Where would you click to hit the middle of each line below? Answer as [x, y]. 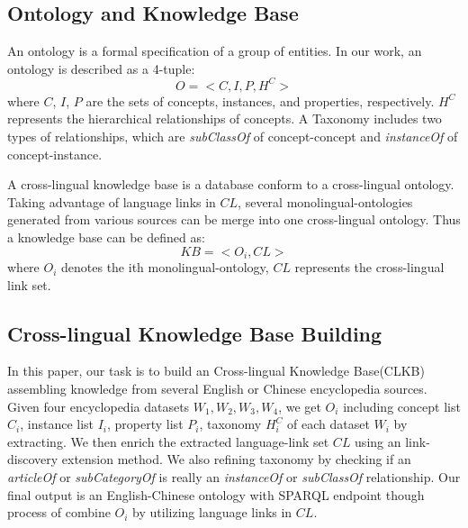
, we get [300, 406]
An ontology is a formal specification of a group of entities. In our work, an [215, 51]
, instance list [57, 424]
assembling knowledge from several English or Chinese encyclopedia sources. [217, 389]
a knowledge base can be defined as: [106, 237]
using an [378, 441]
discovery [33, 459]
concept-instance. [55, 154]
